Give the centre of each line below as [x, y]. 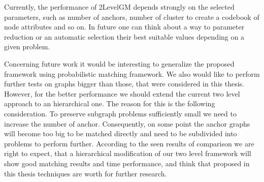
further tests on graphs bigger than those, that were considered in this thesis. [124, 84]
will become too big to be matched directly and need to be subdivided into [121, 133]
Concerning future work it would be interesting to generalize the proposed [119, 63]
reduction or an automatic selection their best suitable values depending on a [124, 36]
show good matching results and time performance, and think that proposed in [127, 163]
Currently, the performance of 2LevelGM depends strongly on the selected [119, 7]
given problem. [27, 47]
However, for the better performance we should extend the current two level [122, 93]
